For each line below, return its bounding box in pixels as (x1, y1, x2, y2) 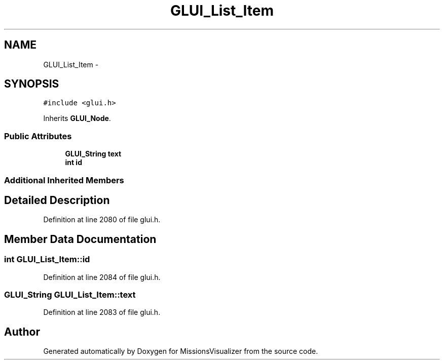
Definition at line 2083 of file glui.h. (43, 308, 161, 317)
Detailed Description (4, 193, 110, 207)
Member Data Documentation (4, 232, 157, 246)
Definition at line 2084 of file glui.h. (43, 272, 161, 281)
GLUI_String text (65, 149, 122, 158)
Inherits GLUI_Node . (43, 114, 111, 123)
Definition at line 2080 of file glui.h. (43, 215, 161, 224)
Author (4, 325, 40, 338)
